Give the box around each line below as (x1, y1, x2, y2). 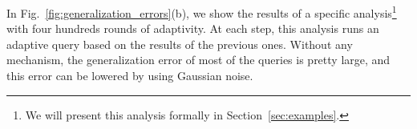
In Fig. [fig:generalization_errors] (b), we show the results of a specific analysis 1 (6, 2, 397, 21)
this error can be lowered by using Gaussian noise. (6, 67, 253, 84)
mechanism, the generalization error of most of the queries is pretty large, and (6, 51, 391, 68)
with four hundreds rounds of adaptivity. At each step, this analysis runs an (6, 20, 379, 37)
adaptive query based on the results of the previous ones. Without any (6, 35, 353, 52)
